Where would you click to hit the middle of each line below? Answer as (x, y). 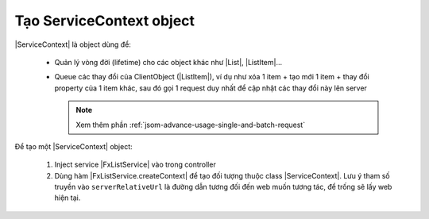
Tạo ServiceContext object (104, 21)
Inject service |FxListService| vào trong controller (135, 165)
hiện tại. (68, 198)
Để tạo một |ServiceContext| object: (73, 146)
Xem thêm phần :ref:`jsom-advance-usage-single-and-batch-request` (191, 125)
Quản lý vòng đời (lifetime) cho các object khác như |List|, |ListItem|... (168, 62)
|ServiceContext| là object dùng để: (73, 44)
